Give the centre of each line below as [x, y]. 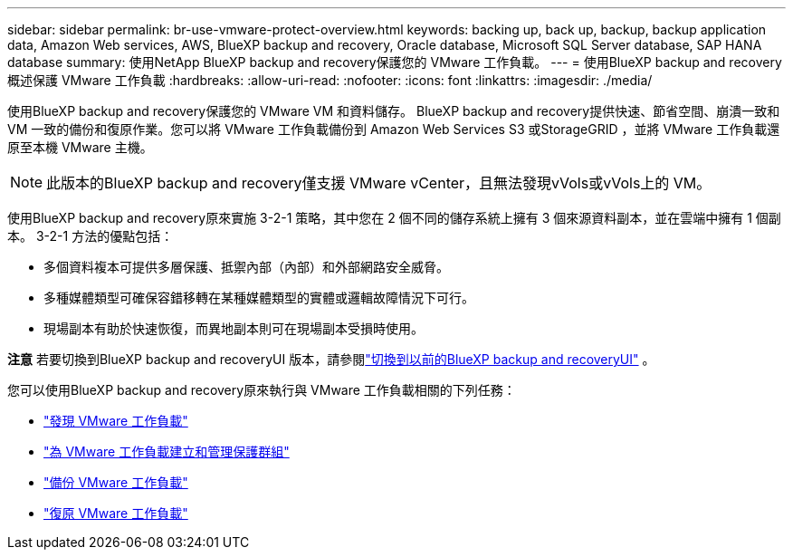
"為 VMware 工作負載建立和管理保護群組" [167, 451]
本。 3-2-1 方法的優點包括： [91, 236]
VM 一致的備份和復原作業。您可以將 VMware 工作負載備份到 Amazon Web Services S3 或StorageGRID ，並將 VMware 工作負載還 [394, 129]
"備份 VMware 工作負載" [116, 482]
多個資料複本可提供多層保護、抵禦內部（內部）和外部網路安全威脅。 [246, 267]
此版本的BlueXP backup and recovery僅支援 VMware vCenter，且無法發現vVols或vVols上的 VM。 [379, 183]
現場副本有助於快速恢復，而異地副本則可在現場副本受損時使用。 [234, 328]
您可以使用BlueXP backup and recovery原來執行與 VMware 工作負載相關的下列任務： [262, 390]
